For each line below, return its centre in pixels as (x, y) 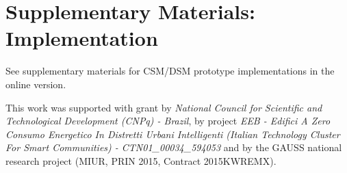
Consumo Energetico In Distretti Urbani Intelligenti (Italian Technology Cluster (173, 134)
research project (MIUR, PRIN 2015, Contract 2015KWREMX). (141, 160)
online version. (36, 84)
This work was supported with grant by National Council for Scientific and (164, 107)
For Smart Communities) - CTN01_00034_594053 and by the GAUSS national (174, 147)
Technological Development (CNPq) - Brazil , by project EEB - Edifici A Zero (168, 121)
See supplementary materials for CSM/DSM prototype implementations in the (170, 71)
